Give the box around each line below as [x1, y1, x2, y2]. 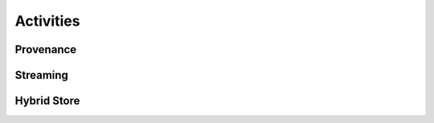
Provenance [14, 43, 77, 56]
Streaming [14, 68, 68, 82]
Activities [14, 12, 80, 30]
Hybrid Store [14, 94, 80, 108]
